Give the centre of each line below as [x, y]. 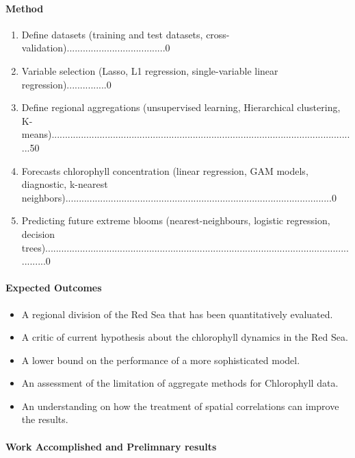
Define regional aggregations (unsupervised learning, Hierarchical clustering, [181, 107]
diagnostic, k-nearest [65, 184]
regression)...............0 [66, 84]
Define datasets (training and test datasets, [112, 34]
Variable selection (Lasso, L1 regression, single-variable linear [150, 70]
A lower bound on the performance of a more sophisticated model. [161, 360]
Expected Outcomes [54, 288]
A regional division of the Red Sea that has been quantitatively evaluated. [177, 314]
